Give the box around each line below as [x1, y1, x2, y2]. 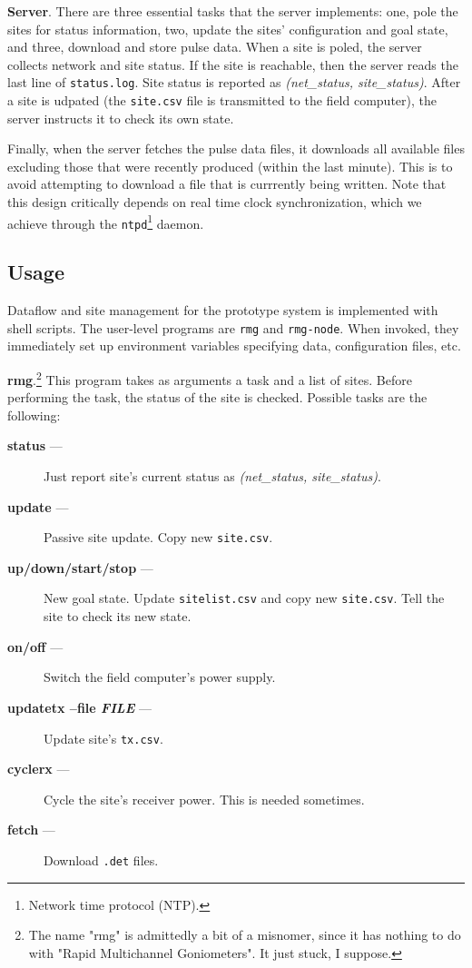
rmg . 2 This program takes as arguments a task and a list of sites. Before [7, 368, 412, 389]
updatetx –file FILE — [7, 697, 152, 716]
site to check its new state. [44, 607, 192, 626]
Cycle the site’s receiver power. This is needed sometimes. [44, 789, 365, 808]
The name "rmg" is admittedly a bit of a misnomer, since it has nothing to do [28, 925, 461, 944]
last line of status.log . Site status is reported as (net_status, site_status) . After [7, 73, 461, 92]
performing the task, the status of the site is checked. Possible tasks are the [7, 388, 428, 407]
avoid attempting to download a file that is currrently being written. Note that [7, 174, 447, 193]
